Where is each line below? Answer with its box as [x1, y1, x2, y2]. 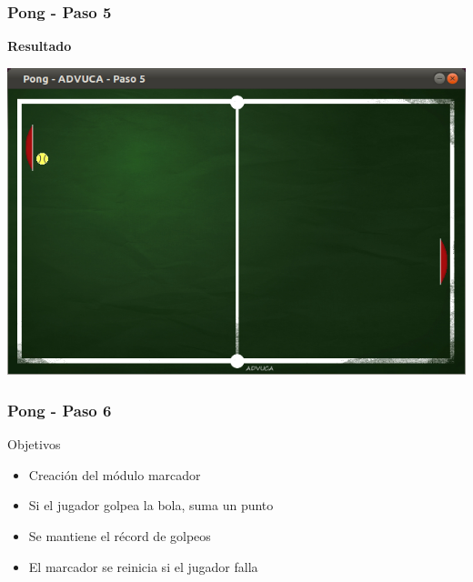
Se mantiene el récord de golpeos [28, 526, 211, 545]
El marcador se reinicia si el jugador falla [28, 557, 258, 576]
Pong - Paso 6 [7, 398, 112, 421]
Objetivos [7, 435, 61, 454]
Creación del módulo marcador [28, 465, 201, 484]
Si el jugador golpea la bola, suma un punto [28, 496, 274, 515]
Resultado [7, 36, 72, 55]
